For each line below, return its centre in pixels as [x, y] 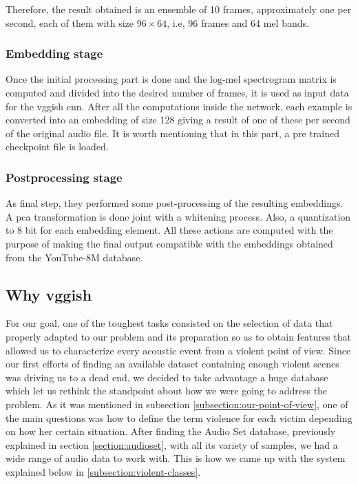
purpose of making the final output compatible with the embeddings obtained [169, 243]
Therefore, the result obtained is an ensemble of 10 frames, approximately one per [179, 9]
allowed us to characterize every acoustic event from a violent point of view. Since [178, 350]
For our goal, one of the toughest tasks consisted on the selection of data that [169, 323]
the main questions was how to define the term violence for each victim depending [179, 417]
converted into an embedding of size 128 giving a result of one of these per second [178, 120]
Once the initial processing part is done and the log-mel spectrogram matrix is [171, 79]
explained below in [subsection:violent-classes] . [103, 471]
